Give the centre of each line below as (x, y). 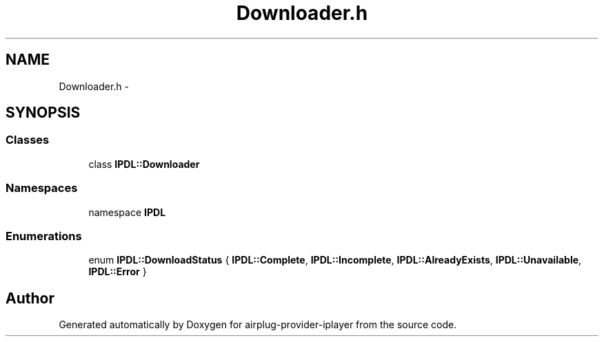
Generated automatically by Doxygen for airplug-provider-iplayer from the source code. (258, 325)
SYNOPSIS (43, 113)
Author (30, 298)
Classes (28, 140)
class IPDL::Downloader (144, 164)
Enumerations (44, 236)
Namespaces (42, 188)
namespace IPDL (127, 212)
